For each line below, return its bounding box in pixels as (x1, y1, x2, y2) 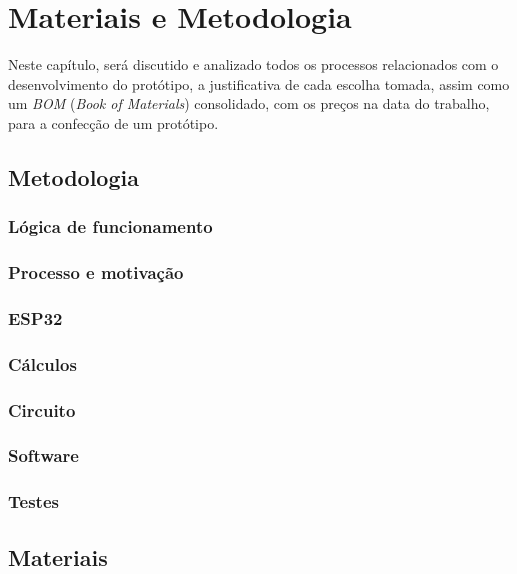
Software (8, 443, 79, 468)
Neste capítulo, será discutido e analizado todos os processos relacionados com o (8, 54, 499, 75)
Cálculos (8, 351, 77, 376)
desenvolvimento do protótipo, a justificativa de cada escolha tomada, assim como (8, 73, 510, 94)
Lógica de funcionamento (8, 214, 213, 239)
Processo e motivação (8, 260, 184, 285)
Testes (8, 489, 59, 514)
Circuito (8, 397, 76, 422)
